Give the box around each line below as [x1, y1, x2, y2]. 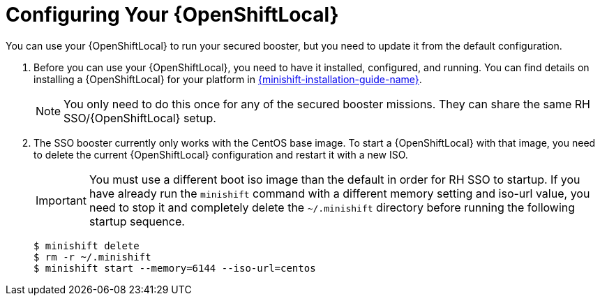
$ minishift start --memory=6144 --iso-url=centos [33, 262, 316, 274]
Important [36, 193, 87, 207]
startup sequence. [89, 214, 185, 228]
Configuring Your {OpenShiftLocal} [6, 3, 339, 27]
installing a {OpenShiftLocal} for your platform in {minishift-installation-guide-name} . [33, 73, 422, 85]
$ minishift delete [33, 240, 140, 251]
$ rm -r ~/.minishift [33, 251, 151, 263]
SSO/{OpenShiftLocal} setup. [63, 110, 216, 125]
